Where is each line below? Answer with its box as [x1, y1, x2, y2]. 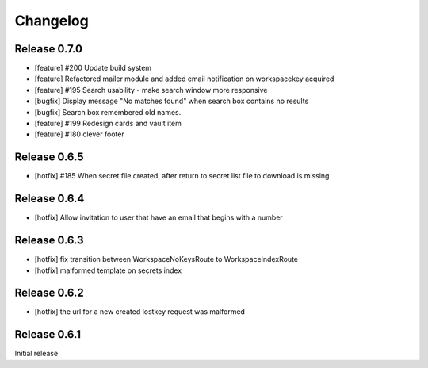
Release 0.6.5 [14, 151, 84, 164]
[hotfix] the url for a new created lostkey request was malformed [34, 307, 246, 316]
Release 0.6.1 [14, 328, 82, 341]
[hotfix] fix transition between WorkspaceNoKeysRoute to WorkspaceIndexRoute [34, 255, 299, 264]
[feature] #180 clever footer [34, 129, 124, 139]
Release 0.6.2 [14, 286, 85, 300]
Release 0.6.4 [14, 192, 85, 205]
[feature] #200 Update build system [34, 63, 152, 73]
